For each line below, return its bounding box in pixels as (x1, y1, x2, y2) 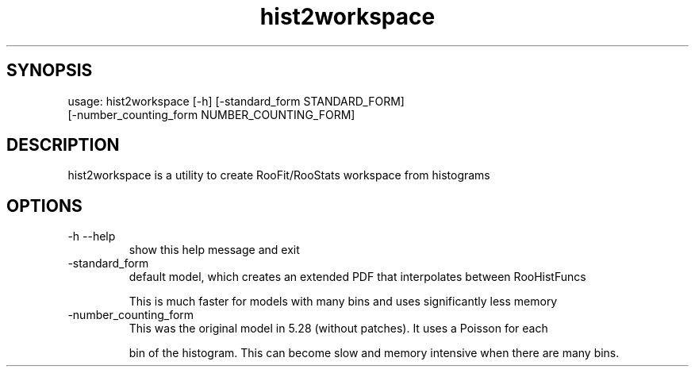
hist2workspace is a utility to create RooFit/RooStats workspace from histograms (67, 168, 490, 183)
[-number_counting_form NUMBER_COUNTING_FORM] (67, 107, 355, 121)
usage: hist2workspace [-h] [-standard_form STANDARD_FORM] (67, 94, 405, 108)
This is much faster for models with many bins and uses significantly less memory (129, 294, 558, 309)
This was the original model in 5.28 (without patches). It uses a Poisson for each (129, 321, 548, 336)
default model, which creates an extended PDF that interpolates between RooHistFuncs (129, 270, 586, 284)
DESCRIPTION (6, 135, 120, 156)
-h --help (67, 229, 116, 244)
